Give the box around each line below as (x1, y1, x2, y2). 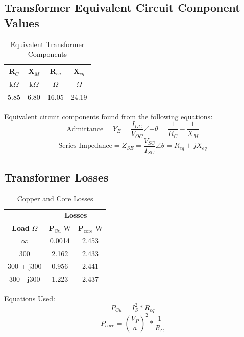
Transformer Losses (4, 169, 109, 185)
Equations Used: (4, 293, 55, 303)
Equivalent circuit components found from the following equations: (4, 110, 213, 121)
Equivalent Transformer (10, 38, 85, 49)
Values (4, 14, 39, 30)
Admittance (66, 125, 104, 133)
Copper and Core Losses (17, 193, 93, 204)
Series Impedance (58, 142, 112, 150)
